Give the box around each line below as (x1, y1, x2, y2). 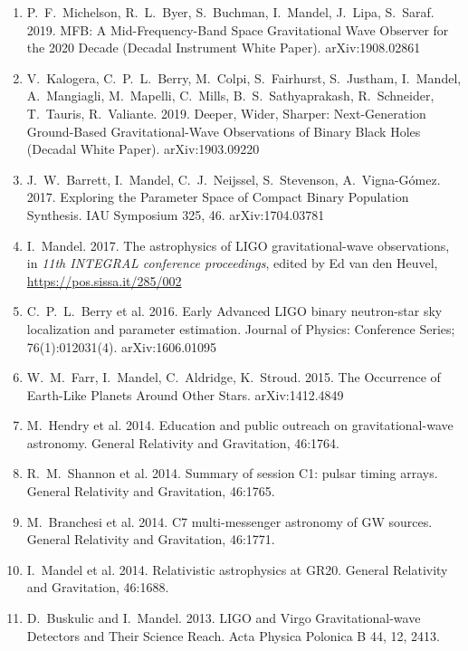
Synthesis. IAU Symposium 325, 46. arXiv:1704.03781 (26, 205, 325, 224)
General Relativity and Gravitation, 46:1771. (26, 530, 275, 549)
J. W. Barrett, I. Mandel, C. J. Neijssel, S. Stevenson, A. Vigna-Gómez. (26, 169, 441, 188)
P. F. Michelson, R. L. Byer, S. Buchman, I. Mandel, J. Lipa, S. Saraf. (26, 3, 435, 21)
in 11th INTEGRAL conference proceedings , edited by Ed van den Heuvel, (26, 254, 438, 273)
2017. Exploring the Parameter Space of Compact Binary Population (26, 187, 409, 206)
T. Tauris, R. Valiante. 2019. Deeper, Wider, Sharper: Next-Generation (26, 103, 426, 122)
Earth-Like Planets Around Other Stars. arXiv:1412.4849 (26, 385, 344, 404)
